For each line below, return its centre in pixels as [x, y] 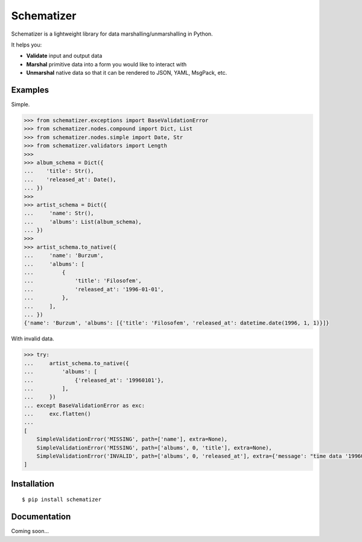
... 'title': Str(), [59, 171]
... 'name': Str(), [59, 213]
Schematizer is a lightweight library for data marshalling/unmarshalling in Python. [112, 34]
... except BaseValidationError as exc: [84, 405]
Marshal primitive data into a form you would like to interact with [106, 64]
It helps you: [27, 45]
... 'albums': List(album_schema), [83, 222]
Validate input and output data [64, 56]
